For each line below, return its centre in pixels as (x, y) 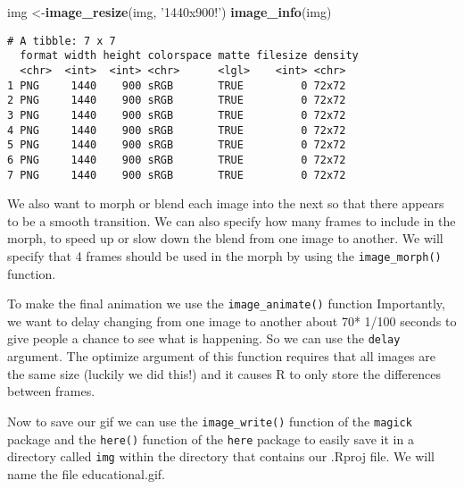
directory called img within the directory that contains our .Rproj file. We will (221, 456)
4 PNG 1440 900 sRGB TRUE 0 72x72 (177, 130)
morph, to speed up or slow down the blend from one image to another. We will (225, 238)
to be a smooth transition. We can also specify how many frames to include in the (232, 220)
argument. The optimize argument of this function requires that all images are (221, 356)
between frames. (51, 391)
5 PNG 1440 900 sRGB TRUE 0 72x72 (177, 145)
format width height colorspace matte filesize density (189, 56)
